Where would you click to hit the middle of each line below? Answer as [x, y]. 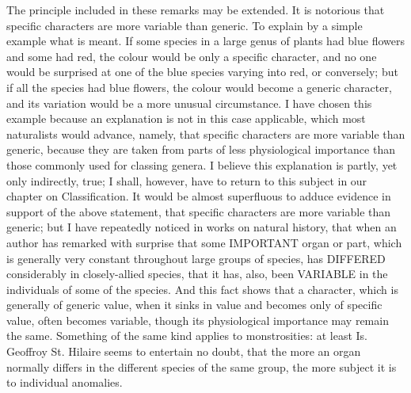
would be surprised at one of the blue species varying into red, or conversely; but [202, 72]
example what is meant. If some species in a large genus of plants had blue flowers [205, 41]
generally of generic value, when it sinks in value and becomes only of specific [194, 305]
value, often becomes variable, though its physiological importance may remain [198, 320]
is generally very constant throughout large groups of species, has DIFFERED [196, 258]
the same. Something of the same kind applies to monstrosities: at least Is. [187, 336]
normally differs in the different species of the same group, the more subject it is [202, 366]
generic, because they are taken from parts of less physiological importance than [201, 149]
